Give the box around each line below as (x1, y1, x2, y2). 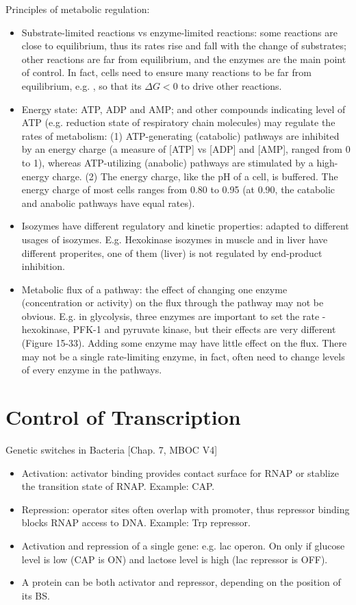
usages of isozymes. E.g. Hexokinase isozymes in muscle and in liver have (21, 232, 328, 246)
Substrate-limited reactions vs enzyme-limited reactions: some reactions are (21, 25, 338, 39)
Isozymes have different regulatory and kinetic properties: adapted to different (21, 219, 349, 233)
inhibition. (21, 259, 65, 273)
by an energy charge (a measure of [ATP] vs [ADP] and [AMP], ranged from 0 (21, 142, 351, 156)
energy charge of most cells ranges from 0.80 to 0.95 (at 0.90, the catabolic (21, 182, 335, 197)
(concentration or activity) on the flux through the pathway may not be (21, 295, 324, 310)
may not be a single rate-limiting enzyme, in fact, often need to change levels (21, 349, 345, 363)
